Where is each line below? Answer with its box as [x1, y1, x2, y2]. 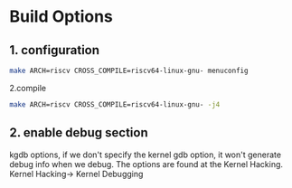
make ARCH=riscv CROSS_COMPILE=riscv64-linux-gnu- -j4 [9, 99, 221, 109]
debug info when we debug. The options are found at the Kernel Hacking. [9, 158, 283, 169]
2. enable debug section [9, 125, 149, 141]
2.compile [9, 82, 47, 93]
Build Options [9, 6, 113, 27]
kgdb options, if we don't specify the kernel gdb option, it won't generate [9, 149, 282, 160]
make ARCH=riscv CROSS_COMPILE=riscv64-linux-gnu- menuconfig [9, 66, 249, 75]
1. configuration [9, 42, 100, 58]
